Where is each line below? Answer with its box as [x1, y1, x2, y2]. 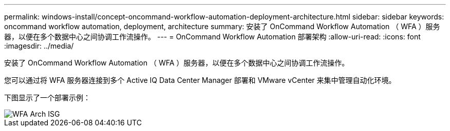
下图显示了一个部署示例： [4, 93, 90, 102]
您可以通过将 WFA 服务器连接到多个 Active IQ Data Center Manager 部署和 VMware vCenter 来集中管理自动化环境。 [4, 76, 396, 84]
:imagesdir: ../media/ [4, 41, 74, 50]
